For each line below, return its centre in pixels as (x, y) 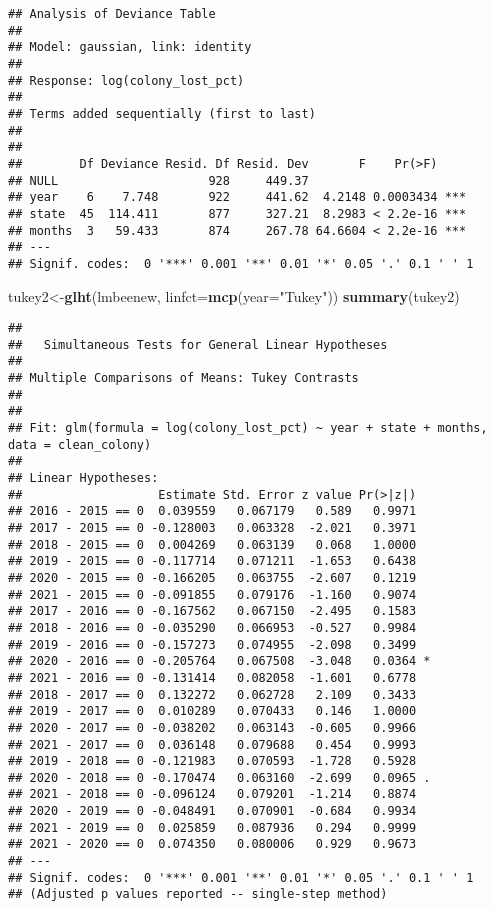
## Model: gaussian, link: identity (130, 47)
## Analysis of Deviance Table (112, 14)
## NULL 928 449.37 (158, 180)
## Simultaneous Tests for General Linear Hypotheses (198, 344)
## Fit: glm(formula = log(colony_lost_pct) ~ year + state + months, (248, 428)
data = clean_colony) (80, 444)
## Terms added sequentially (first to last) (162, 113)
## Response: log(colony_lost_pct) (126, 80)
